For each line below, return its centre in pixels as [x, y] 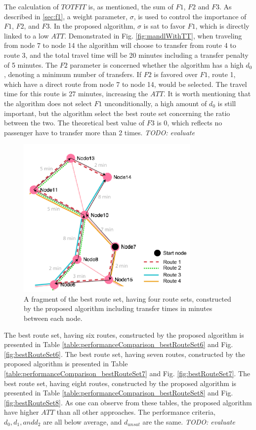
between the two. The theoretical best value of [74, 123]
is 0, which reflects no [190, 123]
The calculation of [31, 6]
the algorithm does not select [48, 103]
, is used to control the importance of [190, 16]
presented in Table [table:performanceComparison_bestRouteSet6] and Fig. [119, 344]
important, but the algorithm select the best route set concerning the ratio [117, 113]
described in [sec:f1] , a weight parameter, [66, 16]
